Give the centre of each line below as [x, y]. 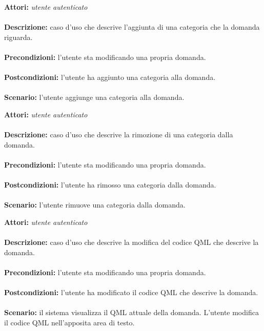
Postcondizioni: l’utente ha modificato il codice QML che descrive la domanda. [131, 292]
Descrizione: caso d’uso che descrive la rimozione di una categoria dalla [119, 135]
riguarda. [18, 37]
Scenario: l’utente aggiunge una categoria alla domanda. [94, 97]
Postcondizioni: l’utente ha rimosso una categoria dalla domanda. [110, 185]
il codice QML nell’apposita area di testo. [69, 322]
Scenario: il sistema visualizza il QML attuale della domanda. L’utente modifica [131, 312]
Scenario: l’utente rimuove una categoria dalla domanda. [95, 205]
